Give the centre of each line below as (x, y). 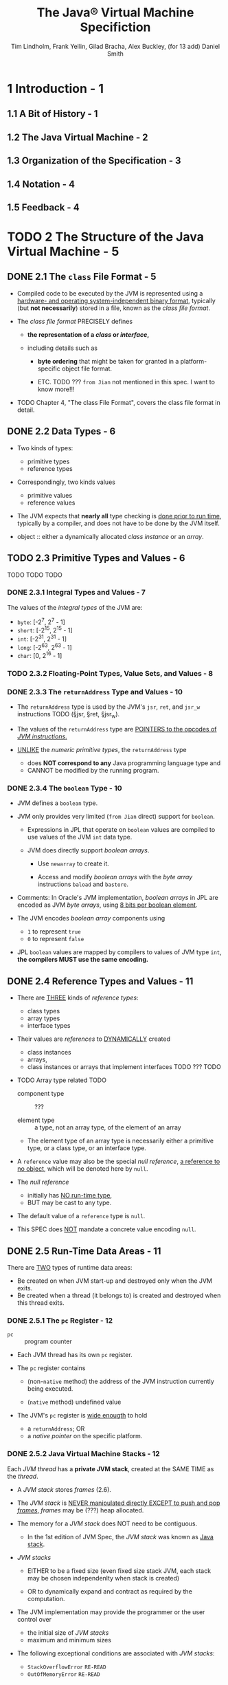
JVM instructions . (42, 736)
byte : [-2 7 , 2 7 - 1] (41, 621)
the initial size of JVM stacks (68, 1632)
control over (34, 1619)
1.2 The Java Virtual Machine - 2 (78, 137)
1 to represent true (54, 932)
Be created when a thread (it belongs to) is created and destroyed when (119, 1296)
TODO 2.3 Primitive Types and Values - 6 (96, 558)
